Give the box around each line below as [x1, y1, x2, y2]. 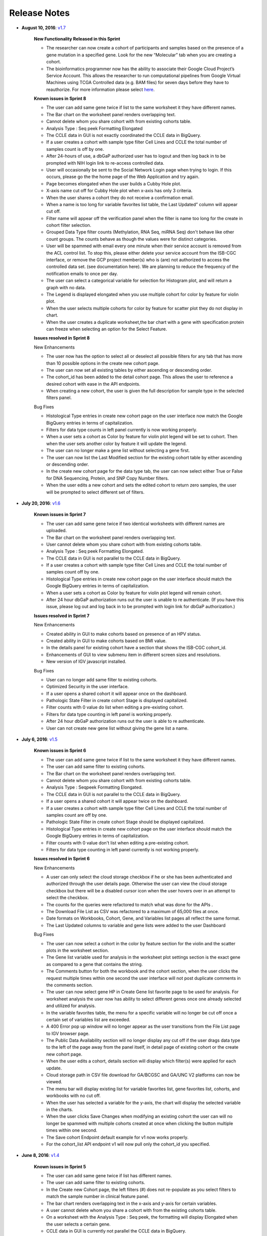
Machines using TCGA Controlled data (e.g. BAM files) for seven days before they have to [46, 80, 229, 86]
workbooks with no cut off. [46, 1093, 101, 1099]
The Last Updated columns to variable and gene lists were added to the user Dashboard [46, 922, 226, 928]
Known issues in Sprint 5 [34, 1163, 87, 1169]
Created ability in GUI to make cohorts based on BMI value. [46, 638, 167, 644]
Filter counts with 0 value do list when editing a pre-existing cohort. [46, 705, 184, 710]
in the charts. [46, 1106, 74, 1112]
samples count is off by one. [46, 146, 104, 152]
